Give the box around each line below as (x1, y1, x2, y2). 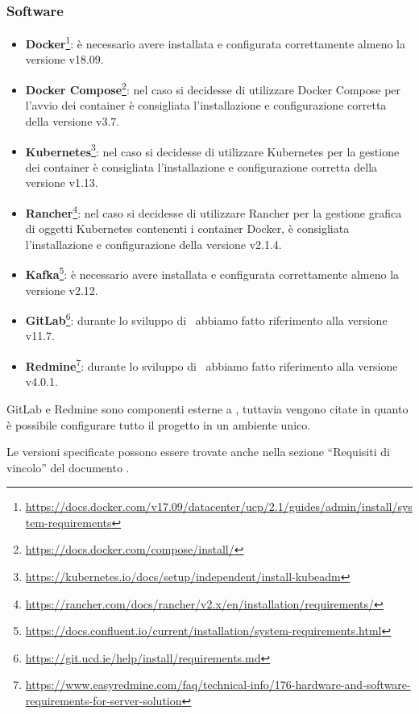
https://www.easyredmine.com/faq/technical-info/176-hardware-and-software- (25, 676, 411, 693)
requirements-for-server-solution (25, 692, 182, 709)
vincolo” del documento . (6, 459, 130, 475)
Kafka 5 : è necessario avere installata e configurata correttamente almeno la (25, 264, 400, 283)
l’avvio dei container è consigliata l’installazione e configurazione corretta (25, 97, 387, 114)
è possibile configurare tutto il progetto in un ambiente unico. (6, 416, 311, 433)
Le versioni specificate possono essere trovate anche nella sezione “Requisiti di (6, 443, 390, 460)
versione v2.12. (25, 281, 98, 298)
